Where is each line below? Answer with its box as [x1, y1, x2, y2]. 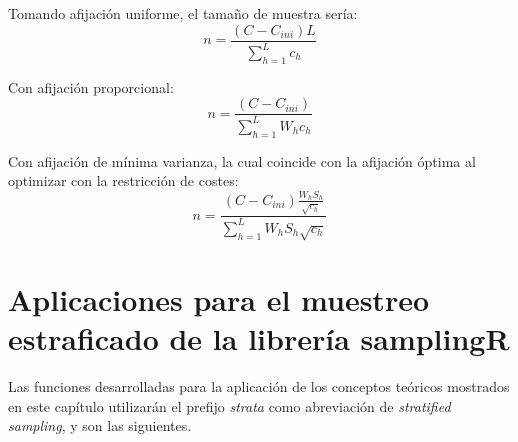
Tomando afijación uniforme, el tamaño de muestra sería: [8, 3, 358, 23]
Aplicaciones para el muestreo [8, 278, 430, 319]
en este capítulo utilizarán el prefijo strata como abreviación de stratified [8, 395, 451, 416]
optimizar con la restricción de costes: [8, 170, 239, 191]
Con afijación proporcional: [8, 76, 174, 97]
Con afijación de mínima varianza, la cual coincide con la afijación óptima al [8, 150, 476, 171]
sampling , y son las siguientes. [8, 415, 192, 436]
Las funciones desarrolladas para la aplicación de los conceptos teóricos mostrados [8, 375, 510, 396]
